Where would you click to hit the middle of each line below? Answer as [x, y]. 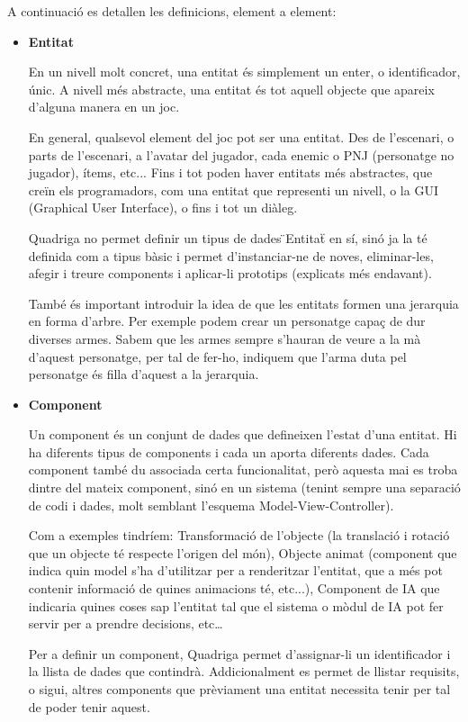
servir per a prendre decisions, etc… [126, 623]
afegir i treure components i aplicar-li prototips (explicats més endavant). [230, 273]
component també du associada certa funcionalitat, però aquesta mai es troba [243, 469]
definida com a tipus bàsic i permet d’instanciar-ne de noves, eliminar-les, [231, 255]
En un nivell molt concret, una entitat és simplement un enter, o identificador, [244, 72]
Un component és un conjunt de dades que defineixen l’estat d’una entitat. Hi [243, 434]
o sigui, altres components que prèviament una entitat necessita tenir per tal [239, 689]
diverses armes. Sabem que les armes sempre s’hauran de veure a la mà [225, 338]
